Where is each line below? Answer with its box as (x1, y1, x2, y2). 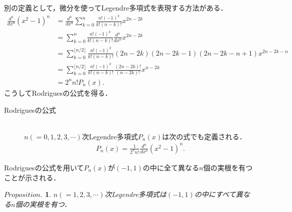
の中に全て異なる (142, 162, 199, 172)
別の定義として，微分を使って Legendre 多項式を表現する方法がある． (4, 3, 228, 13)
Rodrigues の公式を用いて (4, 162, 84, 172)
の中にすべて (194, 189, 236, 199)
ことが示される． (4, 172, 60, 182)
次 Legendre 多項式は (104, 189, 167, 199)
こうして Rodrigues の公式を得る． (4, 88, 112, 98)
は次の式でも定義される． (162, 131, 246, 141)
